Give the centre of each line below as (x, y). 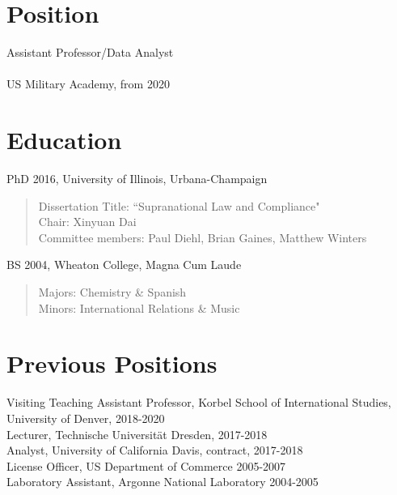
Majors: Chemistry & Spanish (112, 292)
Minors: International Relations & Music (139, 307)
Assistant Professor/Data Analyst (90, 52)
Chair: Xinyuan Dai (87, 222)
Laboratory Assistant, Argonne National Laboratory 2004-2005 (163, 482)
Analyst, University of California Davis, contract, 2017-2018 (155, 450)
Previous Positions (112, 363)
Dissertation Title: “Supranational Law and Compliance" (179, 205)
